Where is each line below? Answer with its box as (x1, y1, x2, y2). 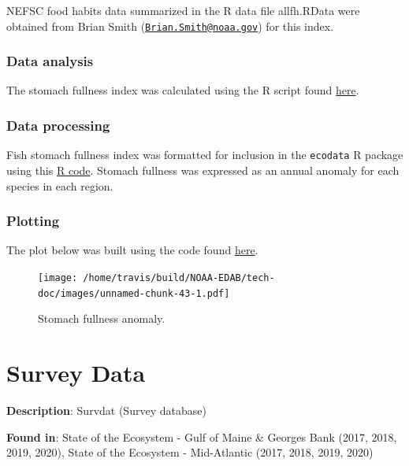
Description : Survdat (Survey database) (6, 401, 206, 418)
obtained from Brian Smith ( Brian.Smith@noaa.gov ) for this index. (6, 17, 334, 34)
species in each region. (6, 177, 113, 194)
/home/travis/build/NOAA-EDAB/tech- (83, 272, 275, 283)
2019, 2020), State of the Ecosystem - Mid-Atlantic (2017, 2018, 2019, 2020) (6, 444, 374, 460)
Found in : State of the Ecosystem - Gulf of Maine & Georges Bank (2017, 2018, (6, 428, 397, 445)
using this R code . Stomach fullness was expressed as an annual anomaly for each (6, 161, 400, 178)
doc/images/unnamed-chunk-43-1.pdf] (38, 287, 230, 299)
